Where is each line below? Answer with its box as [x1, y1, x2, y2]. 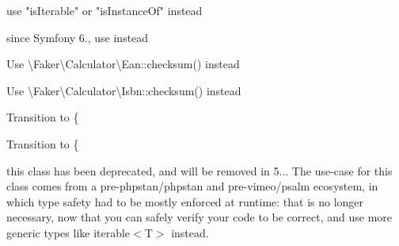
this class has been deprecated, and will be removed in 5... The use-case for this [6, 162, 393, 179]
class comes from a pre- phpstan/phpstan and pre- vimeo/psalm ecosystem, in [6, 178, 378, 194]
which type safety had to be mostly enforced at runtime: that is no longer [6, 193, 364, 209]
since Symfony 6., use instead [6, 29, 149, 45]
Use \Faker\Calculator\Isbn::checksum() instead [6, 82, 241, 98]
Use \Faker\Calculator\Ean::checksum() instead [6, 56, 240, 72]
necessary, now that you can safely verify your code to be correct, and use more [6, 209, 393, 225]
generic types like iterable [6, 224, 131, 240]
